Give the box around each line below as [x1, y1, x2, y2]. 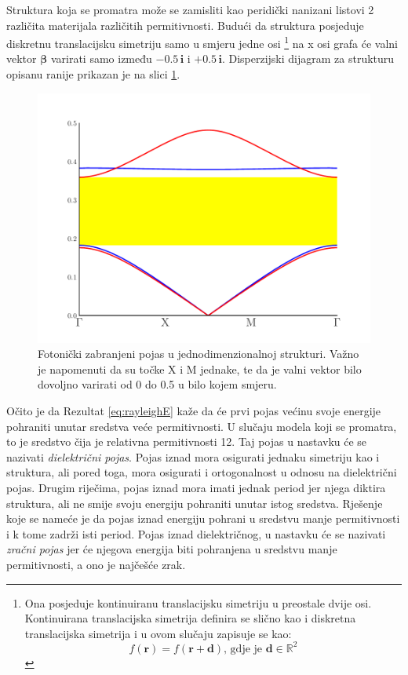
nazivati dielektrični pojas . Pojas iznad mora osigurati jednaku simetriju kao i [6, 448, 380, 465]
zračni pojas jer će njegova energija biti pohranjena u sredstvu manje [6, 541, 337, 557]
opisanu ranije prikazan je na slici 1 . [6, 66, 180, 82]
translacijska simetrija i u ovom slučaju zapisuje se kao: [24, 625, 292, 641]
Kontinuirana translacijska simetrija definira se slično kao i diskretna [24, 610, 356, 626]
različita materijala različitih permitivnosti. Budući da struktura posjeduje [6, 16, 364, 33]
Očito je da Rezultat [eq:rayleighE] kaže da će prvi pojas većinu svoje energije [6, 403, 381, 418]
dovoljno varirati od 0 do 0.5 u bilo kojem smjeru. [38, 376, 277, 392]
